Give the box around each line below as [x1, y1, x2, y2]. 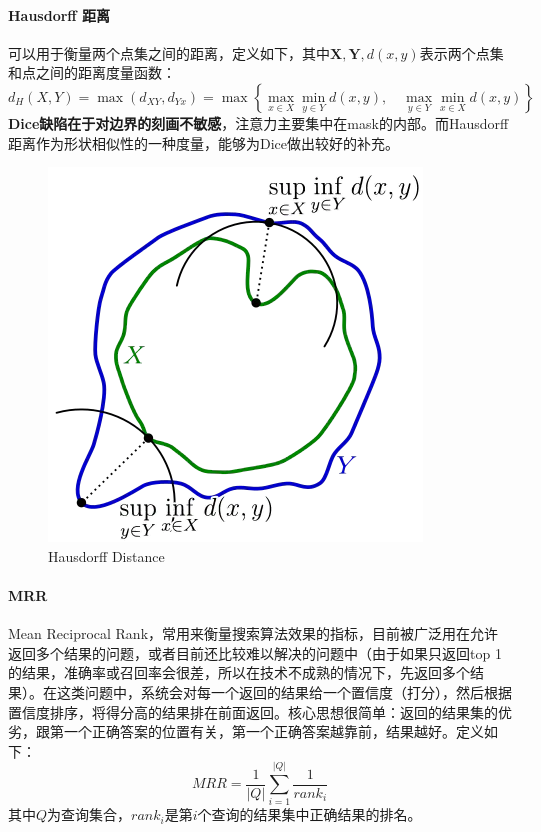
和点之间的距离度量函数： [8, 62, 176, 83]
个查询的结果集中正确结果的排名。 [197, 804, 422, 825]
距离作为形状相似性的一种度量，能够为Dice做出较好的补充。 [8, 132, 400, 153]
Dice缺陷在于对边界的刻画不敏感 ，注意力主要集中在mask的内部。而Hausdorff [8, 112, 509, 133]
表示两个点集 [419, 42, 504, 63]
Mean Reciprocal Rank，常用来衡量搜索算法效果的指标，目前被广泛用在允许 [8, 623, 499, 644]
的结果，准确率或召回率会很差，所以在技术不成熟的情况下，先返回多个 [8, 662, 470, 683]
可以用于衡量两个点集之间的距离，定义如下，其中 [8, 42, 330, 63]
